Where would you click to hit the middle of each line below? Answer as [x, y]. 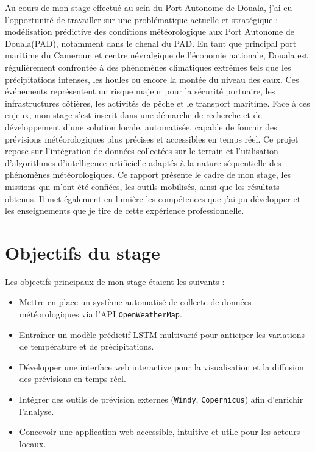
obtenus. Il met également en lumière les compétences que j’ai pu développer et [153, 198]
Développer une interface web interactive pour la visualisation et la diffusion [161, 366]
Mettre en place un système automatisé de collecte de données [135, 302]
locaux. [33, 443]
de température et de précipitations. [87, 346]
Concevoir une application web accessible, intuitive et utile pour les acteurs [160, 432]
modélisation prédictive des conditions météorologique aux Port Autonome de [150, 31]
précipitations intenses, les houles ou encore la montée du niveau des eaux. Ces [152, 79]
